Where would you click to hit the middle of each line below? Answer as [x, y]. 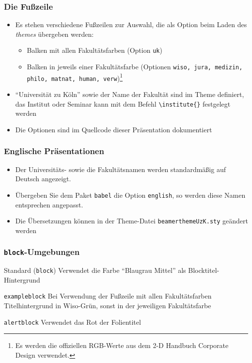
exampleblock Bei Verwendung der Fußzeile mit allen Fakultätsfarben [108, 296]
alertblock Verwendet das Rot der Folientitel [72, 322]
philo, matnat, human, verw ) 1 [75, 77]
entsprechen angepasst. [49, 204]
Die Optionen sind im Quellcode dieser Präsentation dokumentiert [114, 129]
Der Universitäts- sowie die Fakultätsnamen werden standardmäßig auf [120, 169]
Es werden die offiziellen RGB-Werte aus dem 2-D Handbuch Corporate [122, 345]
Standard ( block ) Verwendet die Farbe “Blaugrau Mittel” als [95, 270]
